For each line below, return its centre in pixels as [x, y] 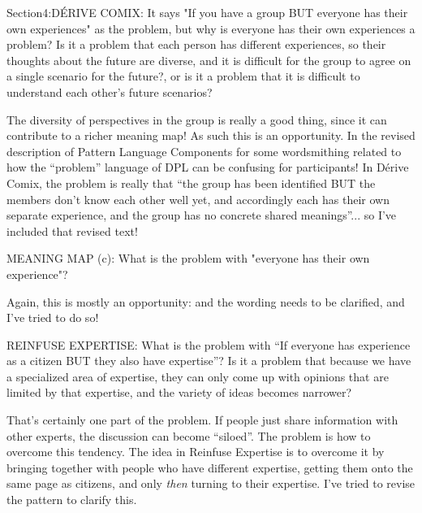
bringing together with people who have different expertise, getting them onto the [210, 467]
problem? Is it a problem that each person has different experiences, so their [196, 44]
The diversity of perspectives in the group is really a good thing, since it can [197, 119]
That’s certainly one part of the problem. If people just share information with [202, 420]
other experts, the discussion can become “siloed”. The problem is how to [189, 435]
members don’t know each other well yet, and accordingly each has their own [198, 199]
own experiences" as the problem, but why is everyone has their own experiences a [211, 28]
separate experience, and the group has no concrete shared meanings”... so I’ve [202, 215]
